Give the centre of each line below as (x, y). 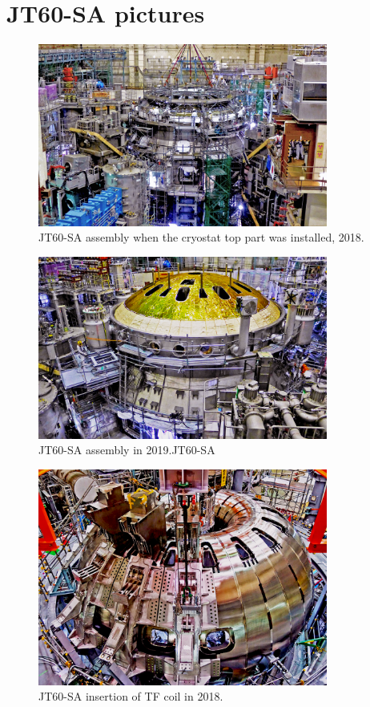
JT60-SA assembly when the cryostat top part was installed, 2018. (201, 237)
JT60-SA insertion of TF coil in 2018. (131, 696)
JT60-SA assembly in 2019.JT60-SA (127, 450)
